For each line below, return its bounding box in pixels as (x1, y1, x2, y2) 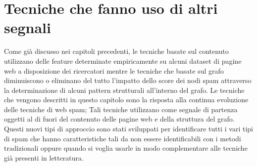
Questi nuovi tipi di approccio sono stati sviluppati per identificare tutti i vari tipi (4, 124, 253, 134)
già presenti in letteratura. (4, 152, 84, 163)
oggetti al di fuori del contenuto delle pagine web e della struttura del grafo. (4, 114, 235, 124)
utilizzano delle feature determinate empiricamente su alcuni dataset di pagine (4, 55, 242, 66)
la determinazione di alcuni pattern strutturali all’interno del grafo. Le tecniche (4, 84, 245, 95)
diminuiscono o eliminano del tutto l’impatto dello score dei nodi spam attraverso (4, 75, 252, 85)
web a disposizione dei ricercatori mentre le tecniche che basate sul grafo (4, 65, 224, 76)
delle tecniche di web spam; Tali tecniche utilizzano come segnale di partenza (4, 104, 238, 114)
